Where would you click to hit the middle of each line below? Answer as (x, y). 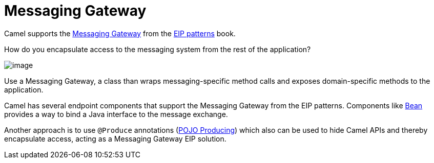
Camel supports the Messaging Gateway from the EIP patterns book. (120, 33)
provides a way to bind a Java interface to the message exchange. (116, 114)
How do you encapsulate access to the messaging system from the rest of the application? (158, 49)
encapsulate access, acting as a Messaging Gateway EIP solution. (115, 138)
